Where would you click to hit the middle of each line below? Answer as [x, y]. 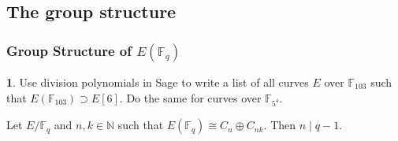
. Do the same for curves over [190, 97]
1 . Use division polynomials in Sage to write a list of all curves [158, 82]
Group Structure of [69, 50]
